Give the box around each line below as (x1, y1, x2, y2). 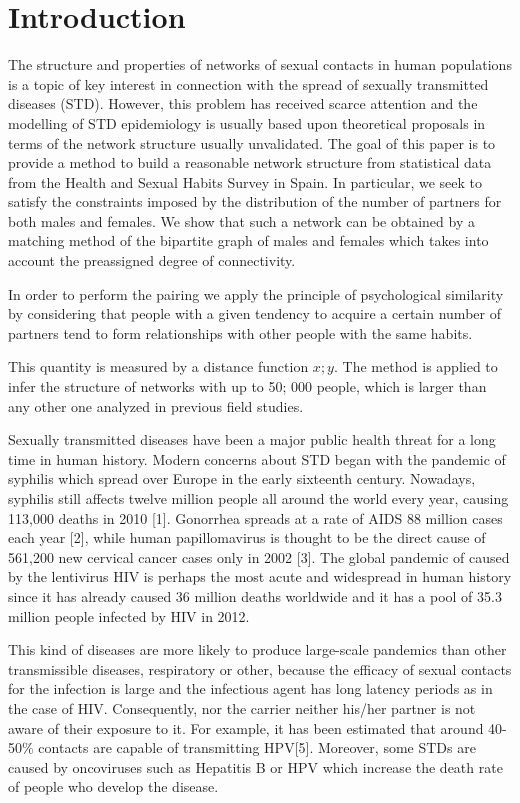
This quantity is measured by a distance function (8, 356, 309, 377)
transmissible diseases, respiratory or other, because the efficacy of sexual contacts (8, 658, 512, 679)
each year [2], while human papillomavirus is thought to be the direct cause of (8, 527, 486, 548)
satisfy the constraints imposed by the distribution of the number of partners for (8, 191, 502, 212)
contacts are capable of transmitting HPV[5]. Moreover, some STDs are (38, 737, 476, 758)
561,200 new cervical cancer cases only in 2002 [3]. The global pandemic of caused (8, 546, 510, 567)
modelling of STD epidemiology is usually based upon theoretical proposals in (8, 112, 486, 133)
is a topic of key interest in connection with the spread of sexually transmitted (8, 73, 489, 94)
